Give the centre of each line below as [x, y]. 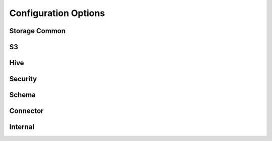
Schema [23, 95]
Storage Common [38, 31]
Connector [26, 111]
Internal [22, 127]
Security [23, 79]
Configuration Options [57, 13]
